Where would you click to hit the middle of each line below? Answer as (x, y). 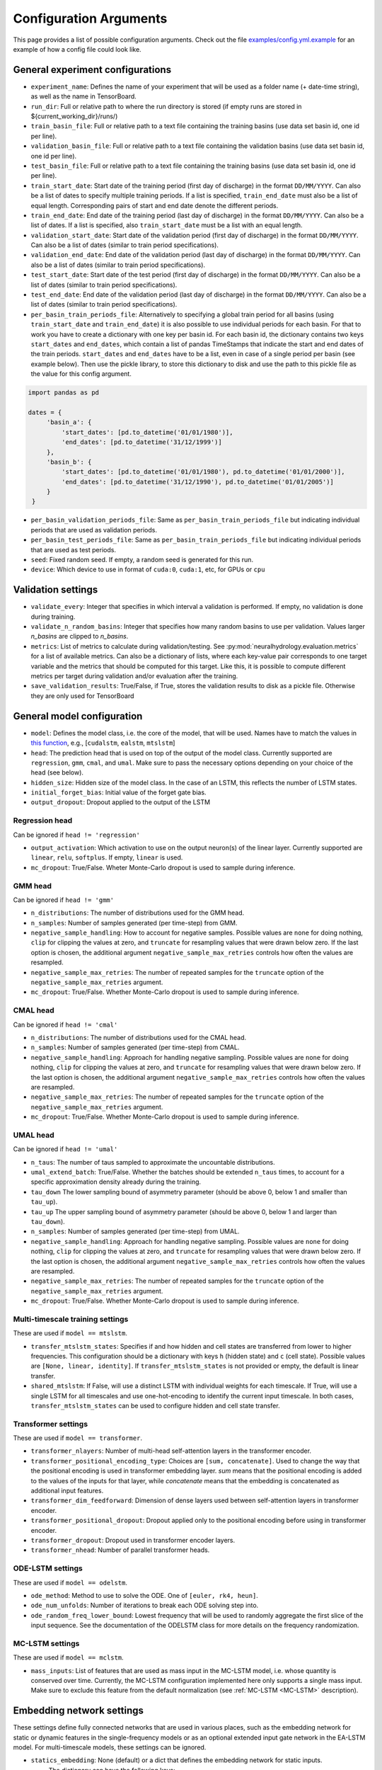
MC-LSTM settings (46, 1643)
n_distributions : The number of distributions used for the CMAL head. (139, 1037)
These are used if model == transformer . (78, 1438)
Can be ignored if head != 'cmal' (65, 1024)
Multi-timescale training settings (71, 1319)
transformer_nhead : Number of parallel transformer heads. (120, 1550)
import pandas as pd (63, 393)
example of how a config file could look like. (77, 49)
